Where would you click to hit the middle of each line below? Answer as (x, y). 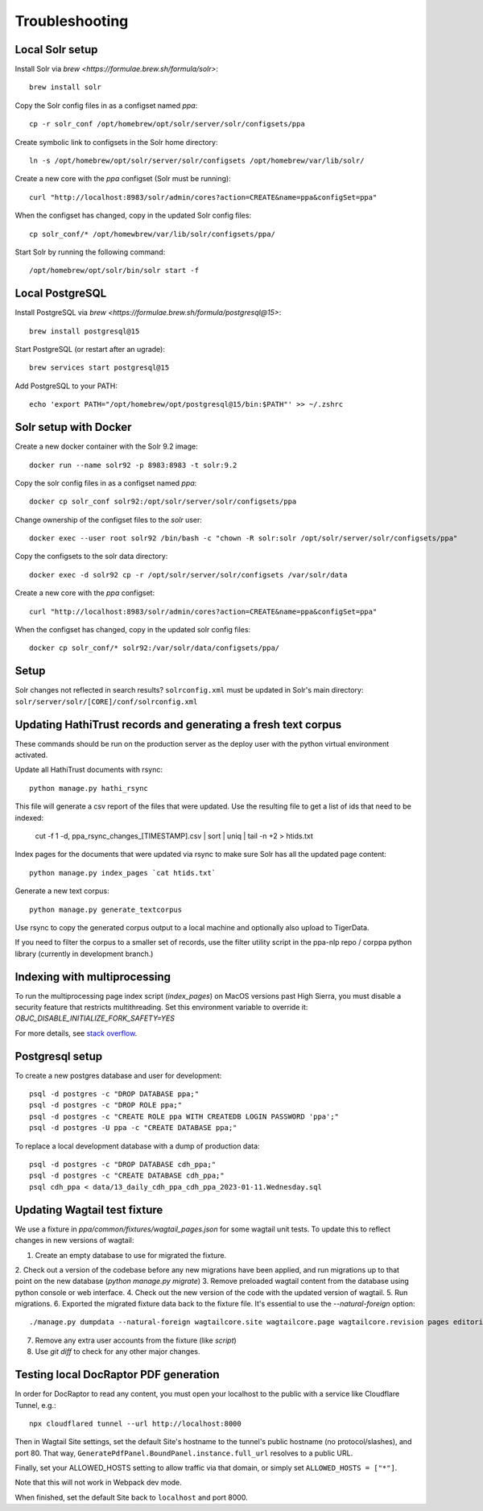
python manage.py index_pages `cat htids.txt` (123, 873)
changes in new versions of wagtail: (74, 1240)
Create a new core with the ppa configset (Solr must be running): (123, 179)
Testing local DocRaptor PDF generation (117, 1374)
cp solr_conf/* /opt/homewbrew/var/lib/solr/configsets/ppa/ (152, 234)
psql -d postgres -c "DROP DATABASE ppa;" (114, 1094)
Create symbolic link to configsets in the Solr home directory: (116, 142)
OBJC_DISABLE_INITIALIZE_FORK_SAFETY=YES (95, 1018)
